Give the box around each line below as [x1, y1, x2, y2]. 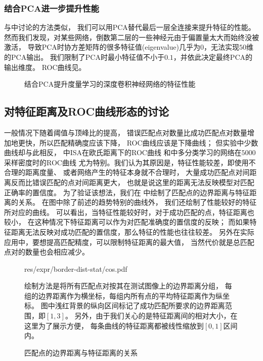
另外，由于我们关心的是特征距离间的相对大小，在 [74, 310, 238, 321]
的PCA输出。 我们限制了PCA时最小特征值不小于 [4, 52, 164, 62]
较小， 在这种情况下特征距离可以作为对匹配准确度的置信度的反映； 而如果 [4, 216, 250, 227]
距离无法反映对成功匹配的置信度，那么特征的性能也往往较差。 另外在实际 [11, 226, 254, 237]
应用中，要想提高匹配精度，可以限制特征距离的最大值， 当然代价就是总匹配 [4, 236, 254, 247]
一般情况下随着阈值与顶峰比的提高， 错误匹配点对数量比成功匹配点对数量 [4, 127, 247, 137]
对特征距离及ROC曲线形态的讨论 [4, 103, 169, 119]
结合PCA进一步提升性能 [4, 2, 99, 14]
